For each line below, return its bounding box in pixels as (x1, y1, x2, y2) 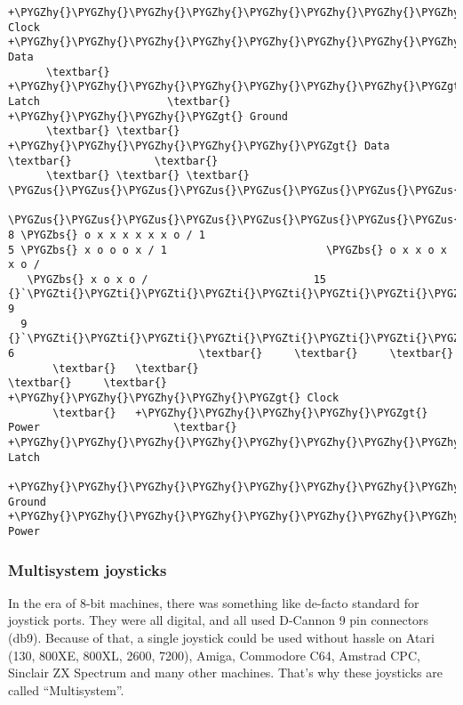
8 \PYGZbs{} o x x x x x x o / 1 (8, 228, 205, 241)
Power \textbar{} (8, 421, 237, 434)
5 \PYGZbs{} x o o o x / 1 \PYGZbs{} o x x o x (8, 243, 447, 256)
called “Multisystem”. (8, 680, 124, 699)
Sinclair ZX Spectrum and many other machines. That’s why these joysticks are (8, 663, 443, 682)
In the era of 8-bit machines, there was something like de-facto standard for (8, 593, 419, 612)
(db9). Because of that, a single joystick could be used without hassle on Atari (8, 628, 435, 647)
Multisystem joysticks (8, 558, 167, 580)
